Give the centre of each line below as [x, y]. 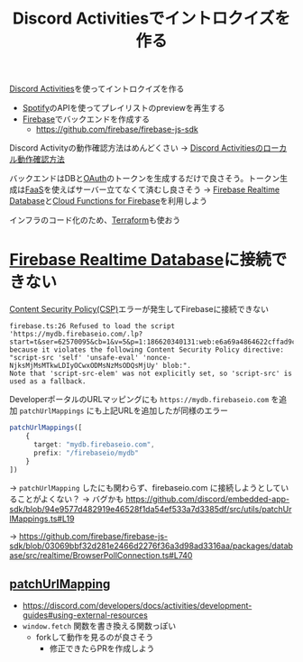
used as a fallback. [48, 382]
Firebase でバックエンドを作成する [86, 119]
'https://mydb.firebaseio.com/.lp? [76, 335]
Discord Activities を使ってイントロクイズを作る [97, 89]
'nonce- [157, 358]
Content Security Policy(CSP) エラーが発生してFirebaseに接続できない [139, 309]
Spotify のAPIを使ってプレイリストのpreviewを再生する [124, 108]
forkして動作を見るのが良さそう [95, 638]
